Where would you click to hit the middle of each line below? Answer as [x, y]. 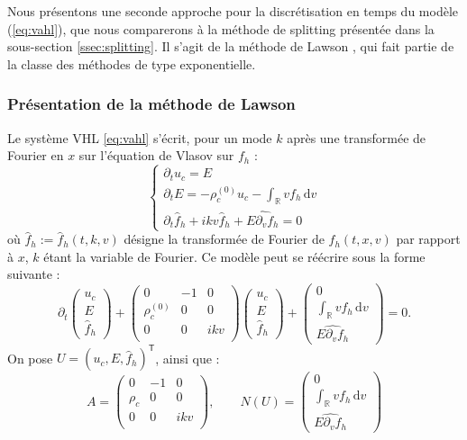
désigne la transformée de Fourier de [224, 239]
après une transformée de [357, 137]
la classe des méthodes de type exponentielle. [132, 63]
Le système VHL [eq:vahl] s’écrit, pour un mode [140, 137]
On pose [30, 358]
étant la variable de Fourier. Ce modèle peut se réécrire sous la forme [234, 256]
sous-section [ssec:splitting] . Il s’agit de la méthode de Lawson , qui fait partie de [231, 46]
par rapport [428, 239]
